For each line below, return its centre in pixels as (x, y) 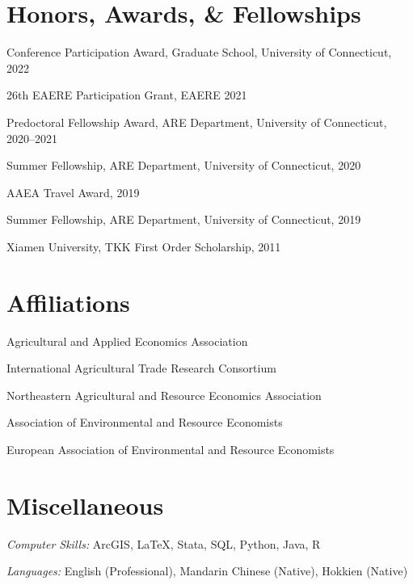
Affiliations (68, 302)
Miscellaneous (85, 505)
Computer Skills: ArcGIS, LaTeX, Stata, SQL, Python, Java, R (164, 543)
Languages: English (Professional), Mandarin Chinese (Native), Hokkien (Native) (207, 571)
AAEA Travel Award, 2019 (73, 192)
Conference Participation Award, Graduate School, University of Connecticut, (199, 52)
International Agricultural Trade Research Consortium (141, 368)
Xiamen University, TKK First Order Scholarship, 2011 (144, 246)
